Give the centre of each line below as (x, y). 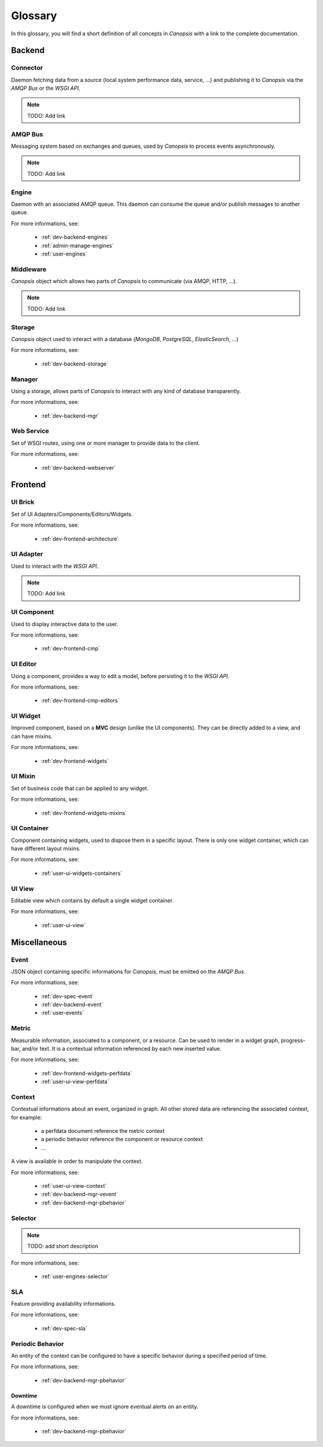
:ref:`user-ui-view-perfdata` (75, 1082)
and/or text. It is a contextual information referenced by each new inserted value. (121, 1048)
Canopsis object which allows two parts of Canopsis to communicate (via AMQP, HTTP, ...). (124, 281)
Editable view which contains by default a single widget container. (92, 900)
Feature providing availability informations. (63, 1304)
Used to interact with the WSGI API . (55, 566)
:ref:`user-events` (63, 1013)
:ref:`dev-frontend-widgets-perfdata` (86, 1073)
